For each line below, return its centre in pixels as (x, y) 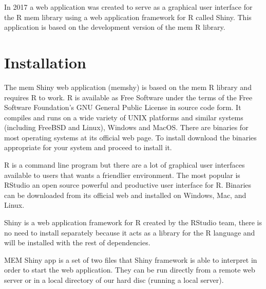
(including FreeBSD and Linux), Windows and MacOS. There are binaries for (126, 127)
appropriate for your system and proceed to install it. (88, 147)
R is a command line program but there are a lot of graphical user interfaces (125, 165)
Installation (45, 62)
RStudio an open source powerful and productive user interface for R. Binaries (128, 185)
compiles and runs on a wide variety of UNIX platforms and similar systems (124, 117)
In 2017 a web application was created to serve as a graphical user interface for (128, 7)
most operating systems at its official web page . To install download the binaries (130, 137)
